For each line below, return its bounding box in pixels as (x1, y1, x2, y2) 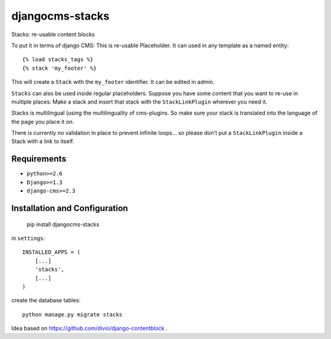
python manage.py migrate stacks (22, 311, 123, 318)
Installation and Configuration (11, 203, 128, 213)
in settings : (11, 234, 45, 242)
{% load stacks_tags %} (22, 56, 94, 63)
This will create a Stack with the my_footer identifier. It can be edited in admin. (11, 78, 215, 86)
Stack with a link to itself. (11, 138, 75, 145)
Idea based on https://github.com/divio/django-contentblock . (11, 325, 168, 332)
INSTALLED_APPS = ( (22, 249, 81, 256)
